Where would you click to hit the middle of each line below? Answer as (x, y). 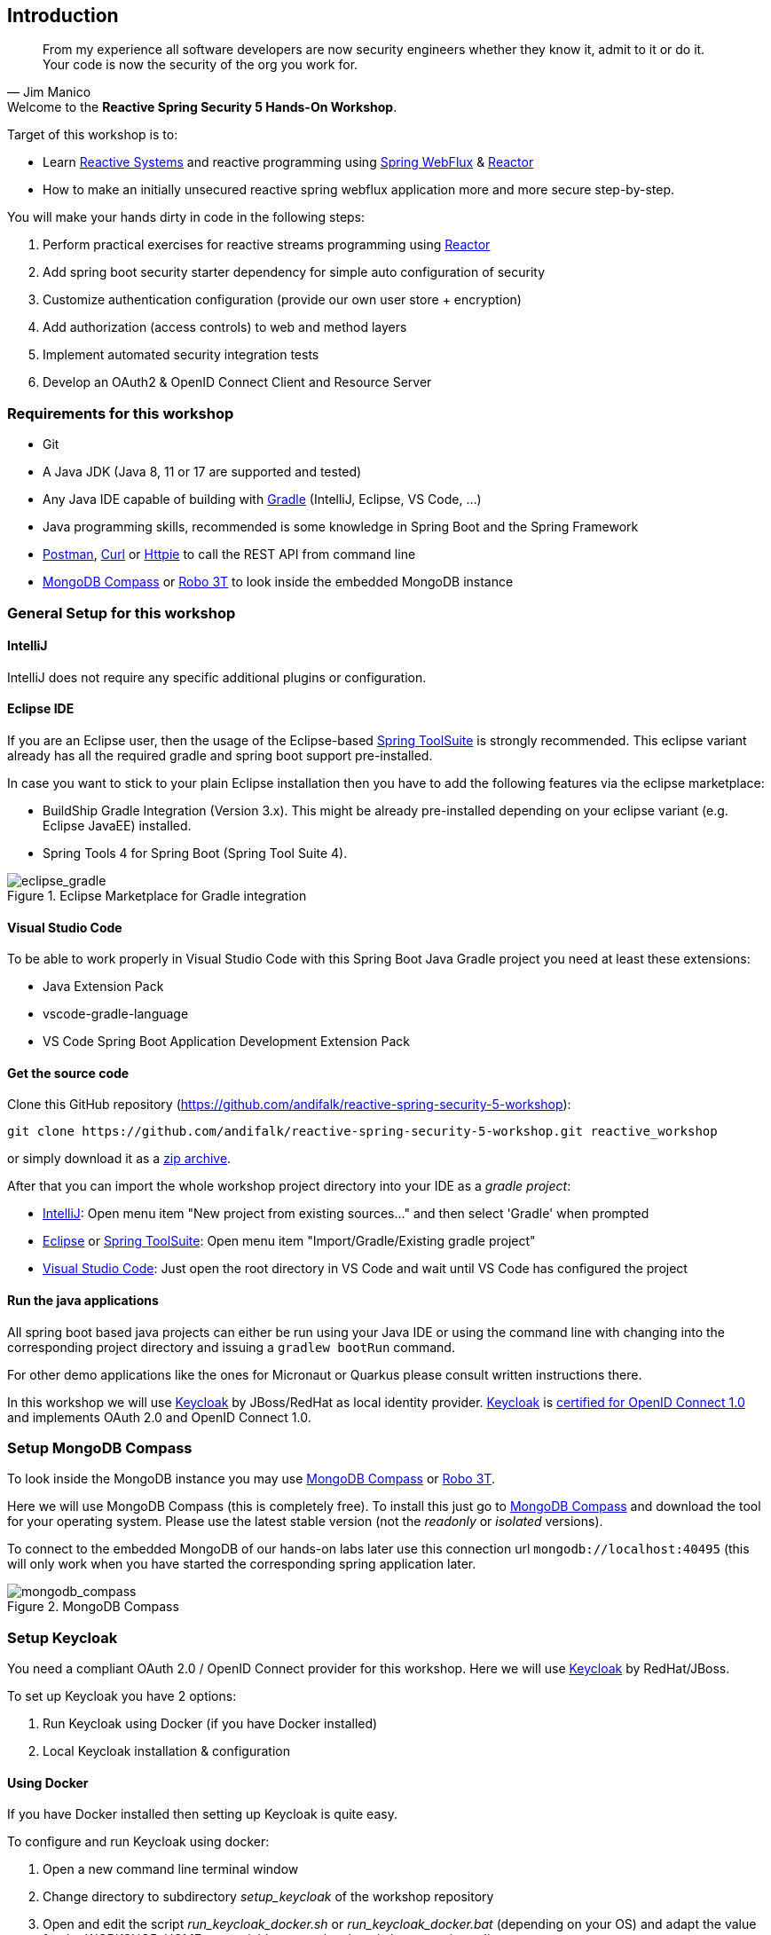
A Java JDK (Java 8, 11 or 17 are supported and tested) (202, 472)
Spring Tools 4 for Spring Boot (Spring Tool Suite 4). (195, 853)
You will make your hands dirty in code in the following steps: (186, 217)
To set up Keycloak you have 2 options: (122, 1696)
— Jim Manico (49, 92)
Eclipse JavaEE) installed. (117, 825)
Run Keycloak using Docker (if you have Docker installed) (210, 1724)
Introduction (63, 16)
